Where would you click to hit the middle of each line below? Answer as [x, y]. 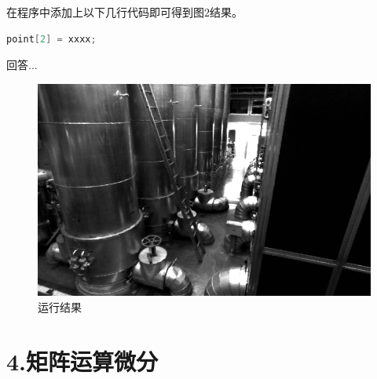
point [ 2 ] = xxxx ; [51, 39]
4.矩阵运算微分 [82, 361]
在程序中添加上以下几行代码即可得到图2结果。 [124, 12]
